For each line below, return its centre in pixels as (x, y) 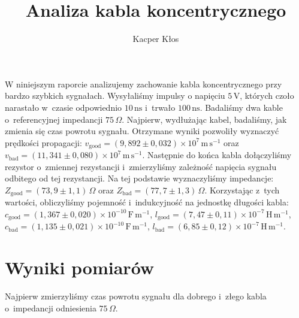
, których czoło (267, 96)
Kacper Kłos (156, 39)
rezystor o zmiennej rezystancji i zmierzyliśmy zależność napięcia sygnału (141, 166)
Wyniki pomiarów (80, 267)
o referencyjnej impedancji (54, 119)
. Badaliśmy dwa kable (241, 107)
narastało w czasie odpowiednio (64, 107)
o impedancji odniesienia (51, 308)
